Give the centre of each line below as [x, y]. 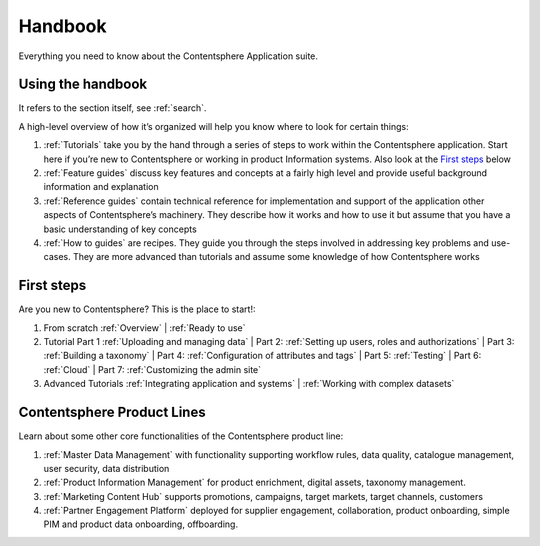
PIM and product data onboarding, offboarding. [141, 524]
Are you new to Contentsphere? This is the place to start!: [137, 309]
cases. [57, 257]
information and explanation [101, 187]
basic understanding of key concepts [120, 229]
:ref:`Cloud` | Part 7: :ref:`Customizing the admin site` [152, 369]
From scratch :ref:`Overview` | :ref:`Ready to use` [144, 327]
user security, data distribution [106, 468]
